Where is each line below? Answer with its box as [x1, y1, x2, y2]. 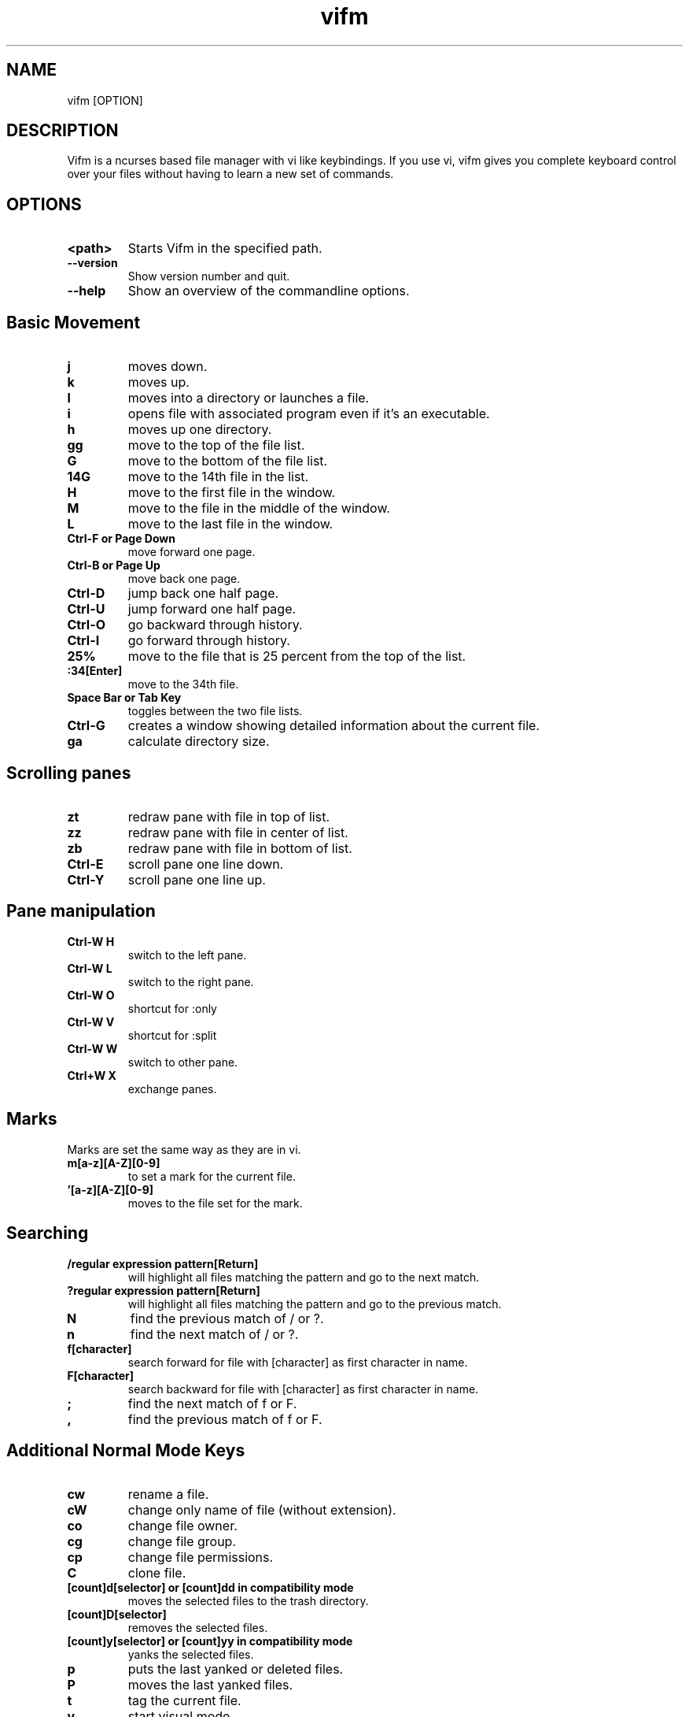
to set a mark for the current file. [127, 1169, 296, 1183]
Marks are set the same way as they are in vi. [67, 1142, 301, 1156]
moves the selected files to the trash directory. [127, 1594, 369, 1608]
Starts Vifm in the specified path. [127, 240, 322, 257]
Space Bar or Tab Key [67, 691, 182, 705]
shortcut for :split [127, 1028, 217, 1042]
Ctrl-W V [67, 1014, 115, 1029]
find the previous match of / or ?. [130, 1310, 324, 1326]
